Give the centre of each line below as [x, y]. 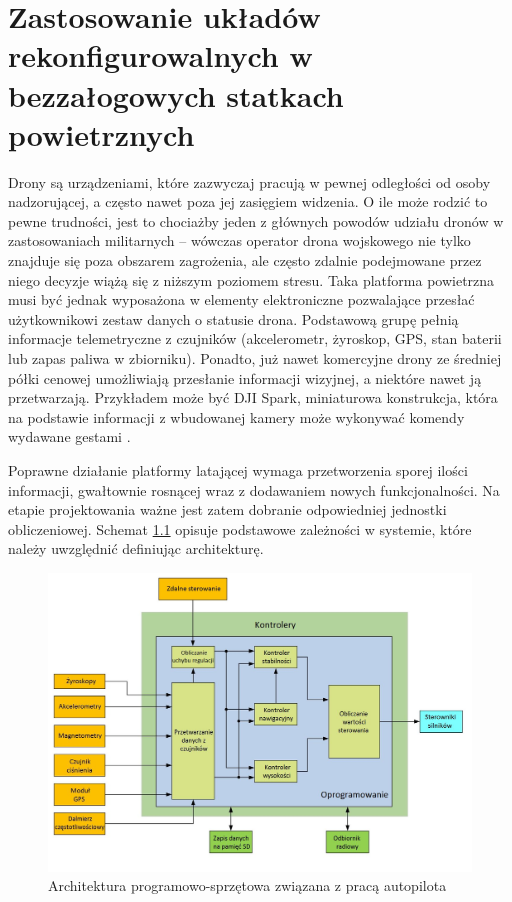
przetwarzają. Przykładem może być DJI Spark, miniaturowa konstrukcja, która [253, 397]
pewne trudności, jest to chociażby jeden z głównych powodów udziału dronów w [256, 220]
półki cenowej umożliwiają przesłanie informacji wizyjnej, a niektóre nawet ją [245, 377]
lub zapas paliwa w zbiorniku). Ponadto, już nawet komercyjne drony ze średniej [255, 358]
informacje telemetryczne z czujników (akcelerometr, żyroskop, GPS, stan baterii [255, 338]
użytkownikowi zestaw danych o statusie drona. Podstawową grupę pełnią [233, 318]
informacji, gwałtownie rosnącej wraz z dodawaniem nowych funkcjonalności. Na [254, 489]
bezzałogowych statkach [176, 94]
